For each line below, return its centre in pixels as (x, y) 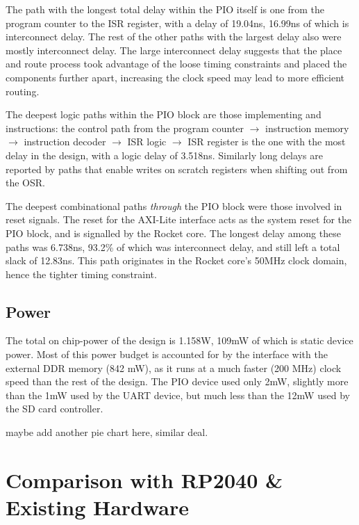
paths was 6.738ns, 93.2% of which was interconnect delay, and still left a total (173, 247)
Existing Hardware (98, 507)
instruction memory (307, 128)
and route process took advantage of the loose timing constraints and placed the (176, 64)
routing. (23, 91)
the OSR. (25, 183)
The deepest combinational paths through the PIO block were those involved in (174, 205)
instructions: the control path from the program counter (125, 128)
